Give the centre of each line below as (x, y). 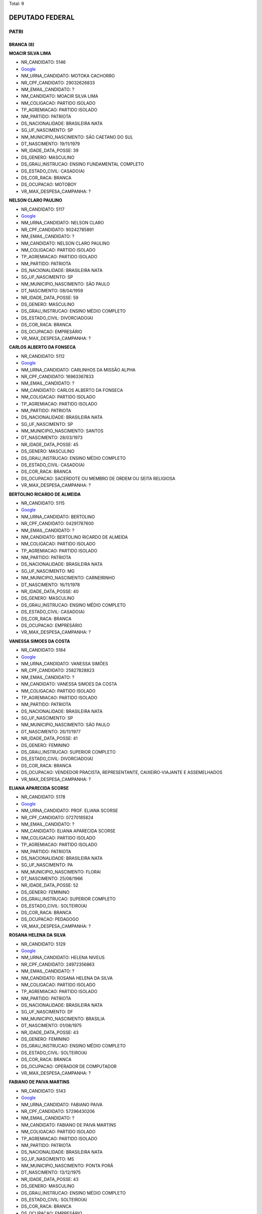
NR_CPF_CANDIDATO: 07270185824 (57, 817)
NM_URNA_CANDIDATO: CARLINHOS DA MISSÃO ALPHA (78, 370)
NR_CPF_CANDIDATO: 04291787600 (57, 523)
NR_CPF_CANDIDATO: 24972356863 (58, 964)
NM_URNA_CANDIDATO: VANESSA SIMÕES (65, 663)
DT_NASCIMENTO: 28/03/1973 (52, 438)
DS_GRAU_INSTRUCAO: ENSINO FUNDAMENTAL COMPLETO (82, 164)
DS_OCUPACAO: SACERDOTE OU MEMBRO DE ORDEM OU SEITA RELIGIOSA (98, 478)
